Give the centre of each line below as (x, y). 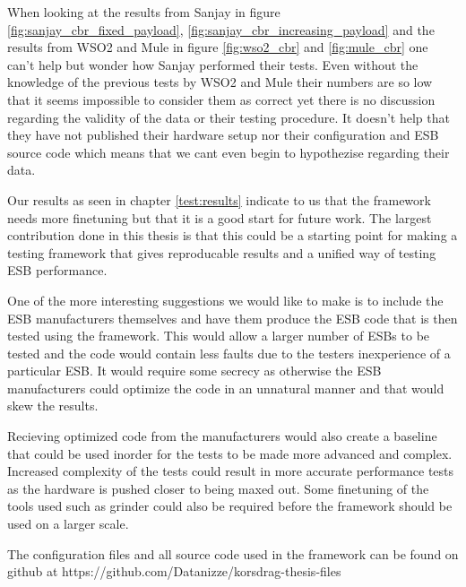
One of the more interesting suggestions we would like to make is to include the (225, 300)
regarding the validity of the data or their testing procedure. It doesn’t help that (229, 117)
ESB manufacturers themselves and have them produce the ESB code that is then (233, 318)
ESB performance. (57, 270)
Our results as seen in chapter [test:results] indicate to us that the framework (219, 199)
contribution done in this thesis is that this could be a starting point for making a (233, 235)
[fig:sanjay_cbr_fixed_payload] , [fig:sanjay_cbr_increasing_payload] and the (221, 29)
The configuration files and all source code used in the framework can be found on (233, 553)
